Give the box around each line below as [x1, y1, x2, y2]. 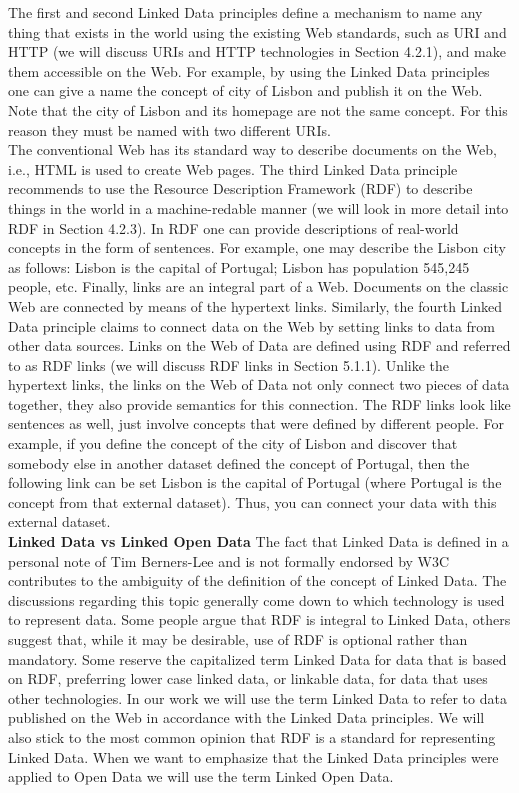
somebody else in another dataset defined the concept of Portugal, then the [8, 452, 470, 473]
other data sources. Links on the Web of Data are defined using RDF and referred [8, 335, 511, 356]
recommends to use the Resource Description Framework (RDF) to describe [8, 178, 473, 199]
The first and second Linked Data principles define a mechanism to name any [8, 2, 483, 22]
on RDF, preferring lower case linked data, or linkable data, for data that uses [8, 668, 488, 689]
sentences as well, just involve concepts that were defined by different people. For [8, 413, 505, 434]
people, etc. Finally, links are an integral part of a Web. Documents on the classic [8, 276, 509, 297]
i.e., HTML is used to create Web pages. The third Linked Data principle [8, 158, 458, 179]
